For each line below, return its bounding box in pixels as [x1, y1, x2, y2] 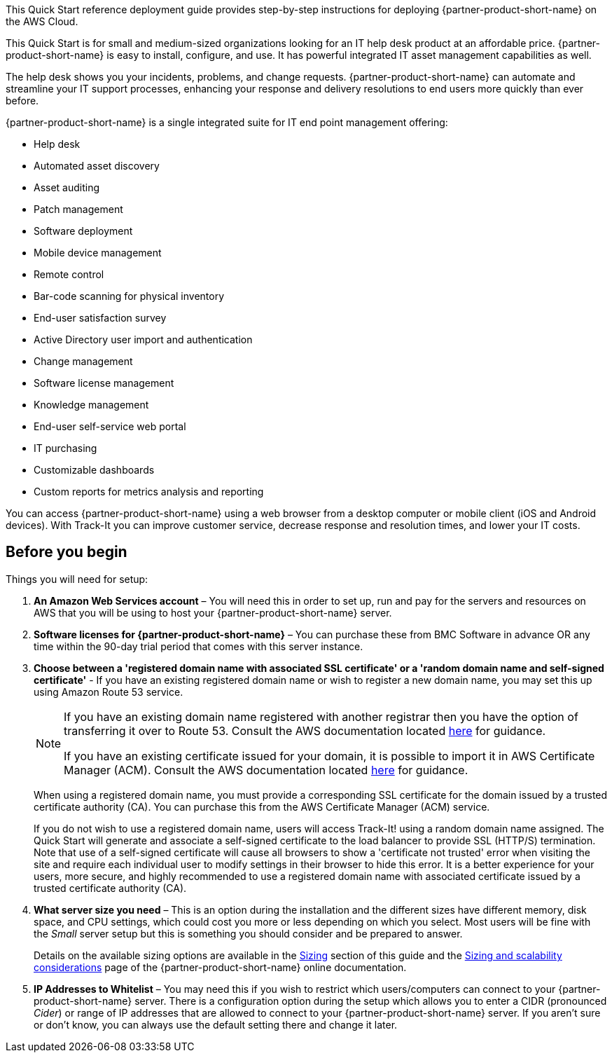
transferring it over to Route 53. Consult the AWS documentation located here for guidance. [64, 723, 546, 738]
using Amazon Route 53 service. [34, 685, 183, 698]
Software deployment [34, 225, 133, 237]
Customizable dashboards [34, 464, 155, 476]
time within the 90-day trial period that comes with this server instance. [34, 640, 363, 652]
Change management [34, 355, 133, 367]
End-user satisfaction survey [34, 312, 167, 324]
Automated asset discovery [34, 160, 160, 172]
